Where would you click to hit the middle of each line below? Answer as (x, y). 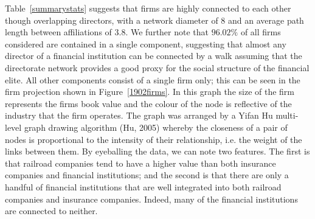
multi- (287, 115)
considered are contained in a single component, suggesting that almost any (146, 43)
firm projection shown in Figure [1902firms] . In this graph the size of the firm (150, 92)
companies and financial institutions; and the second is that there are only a (147, 175)
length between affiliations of (58, 32)
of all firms (261, 32)
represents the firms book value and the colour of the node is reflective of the (148, 103)
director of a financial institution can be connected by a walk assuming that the (154, 56)
